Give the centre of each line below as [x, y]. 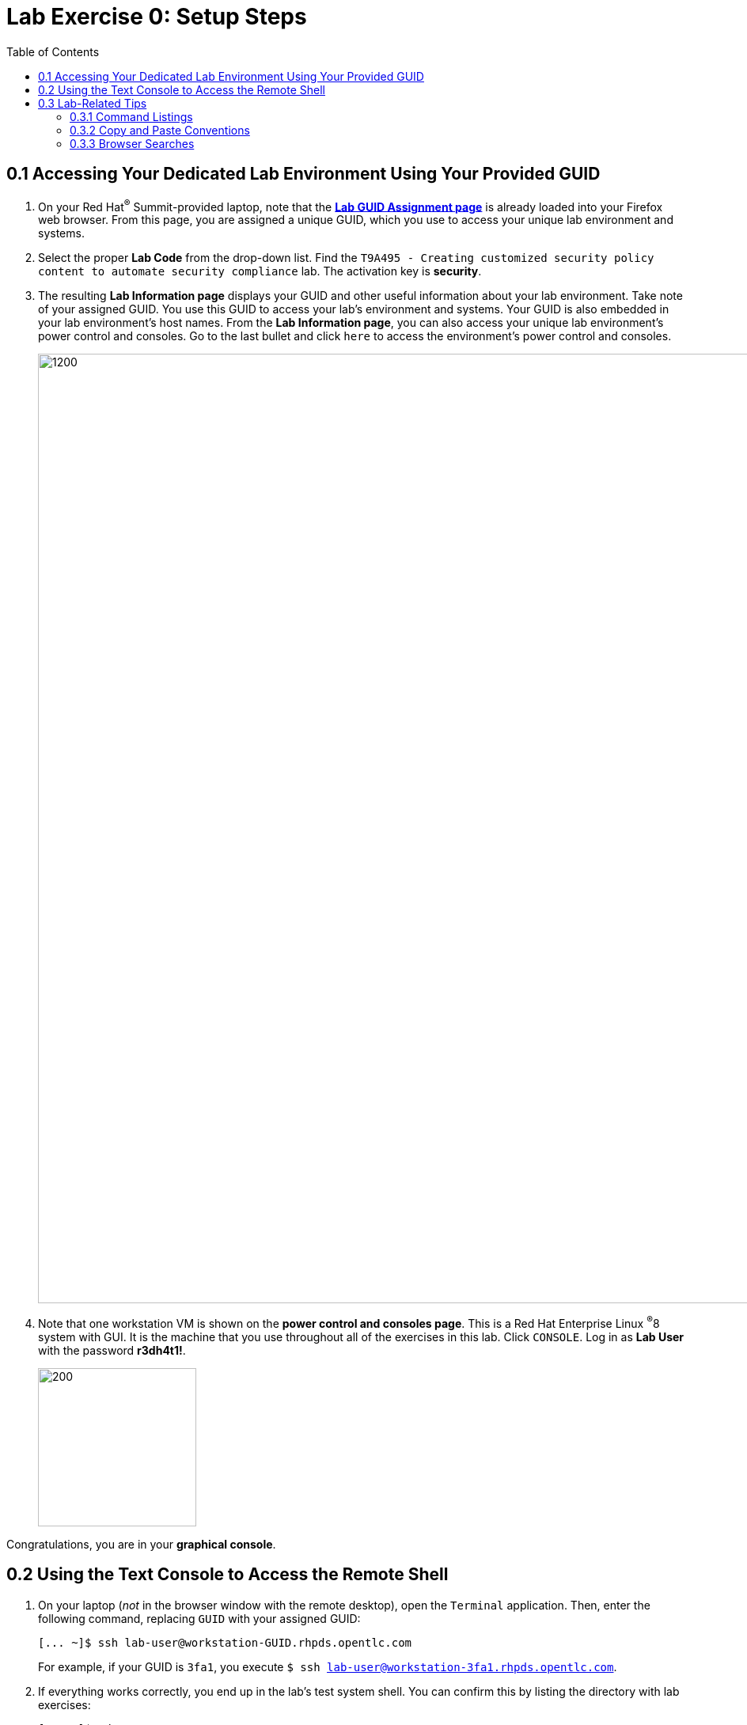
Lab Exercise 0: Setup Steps [157, 17]
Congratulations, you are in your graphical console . [141, 1544]
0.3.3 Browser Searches [132, 143]
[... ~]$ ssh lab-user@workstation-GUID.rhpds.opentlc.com [225, 1642]
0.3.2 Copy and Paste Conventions [160, 130]
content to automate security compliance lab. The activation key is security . [260, 271]
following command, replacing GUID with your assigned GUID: [199, 1618]
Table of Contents [53, 51]
